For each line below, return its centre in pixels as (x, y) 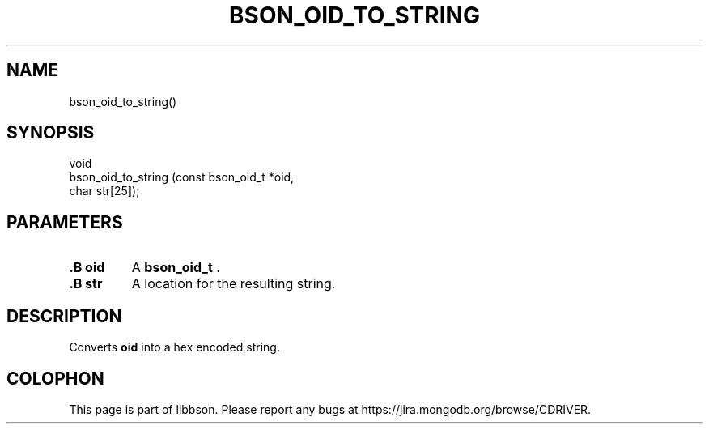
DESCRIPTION (64, 316)
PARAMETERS (65, 222)
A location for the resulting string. (234, 284)
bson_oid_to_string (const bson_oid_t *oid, (182, 177)
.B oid (87, 268)
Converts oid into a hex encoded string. (174, 347)
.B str (86, 284)
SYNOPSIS (51, 133)
